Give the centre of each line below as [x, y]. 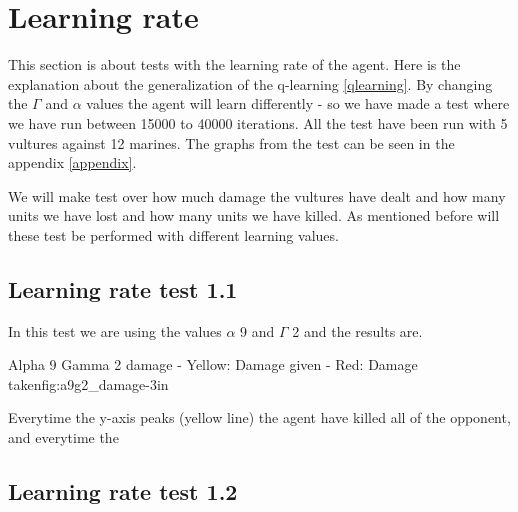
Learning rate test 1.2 [123, 491]
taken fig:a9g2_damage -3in [88, 383]
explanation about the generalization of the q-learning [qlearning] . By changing [250, 83]
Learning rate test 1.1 [123, 288]
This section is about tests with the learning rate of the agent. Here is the [234, 64]
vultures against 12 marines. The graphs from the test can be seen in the [231, 142]
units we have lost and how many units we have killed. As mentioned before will [254, 215]
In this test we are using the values [115, 330]
